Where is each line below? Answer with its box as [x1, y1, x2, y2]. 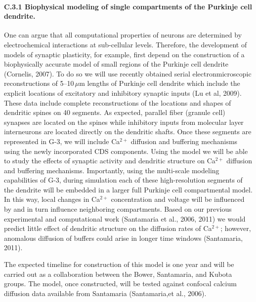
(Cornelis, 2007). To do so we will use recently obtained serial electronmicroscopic [4, 68, 252, 78]
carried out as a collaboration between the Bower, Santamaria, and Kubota [4, 268, 232, 279]
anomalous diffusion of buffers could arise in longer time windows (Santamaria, [4, 232, 243, 243]
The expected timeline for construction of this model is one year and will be [4, 259, 234, 269]
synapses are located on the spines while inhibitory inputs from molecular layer [4, 116, 244, 127]
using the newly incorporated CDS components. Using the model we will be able [4, 146, 248, 156]
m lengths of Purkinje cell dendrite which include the [79, 78, 240, 88]
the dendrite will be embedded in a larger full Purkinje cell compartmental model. [4, 184, 253, 194]
